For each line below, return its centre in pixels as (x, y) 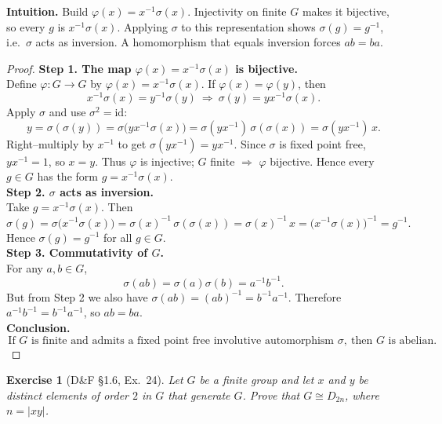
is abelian (411, 340)
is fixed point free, (322, 143)
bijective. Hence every (322, 161)
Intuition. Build (47, 11)
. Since (250, 143)
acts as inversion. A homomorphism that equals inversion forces (188, 42)
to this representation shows (248, 26)
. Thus (110, 161)
